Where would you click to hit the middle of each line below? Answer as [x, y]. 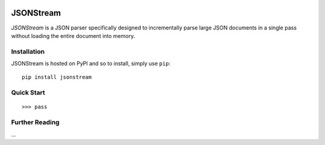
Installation [28, 51]
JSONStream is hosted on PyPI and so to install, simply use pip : [91, 64]
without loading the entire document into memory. [73, 35]
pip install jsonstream [57, 77]
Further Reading [35, 122]
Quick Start [28, 93]
